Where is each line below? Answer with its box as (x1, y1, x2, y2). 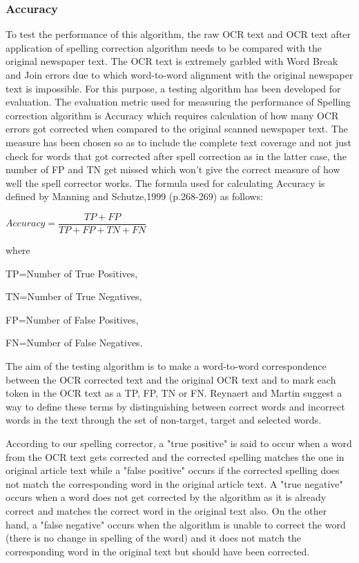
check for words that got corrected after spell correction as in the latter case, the (6, 148, 347, 163)
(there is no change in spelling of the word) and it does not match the (6, 531, 302, 545)
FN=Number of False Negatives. (6, 335, 143, 350)
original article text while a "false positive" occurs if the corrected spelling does (6, 463, 340, 477)
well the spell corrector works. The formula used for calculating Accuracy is (6, 175, 325, 190)
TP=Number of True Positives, (6, 266, 138, 280)
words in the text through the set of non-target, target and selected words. (6, 413, 322, 427)
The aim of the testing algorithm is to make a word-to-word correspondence (6, 358, 327, 373)
